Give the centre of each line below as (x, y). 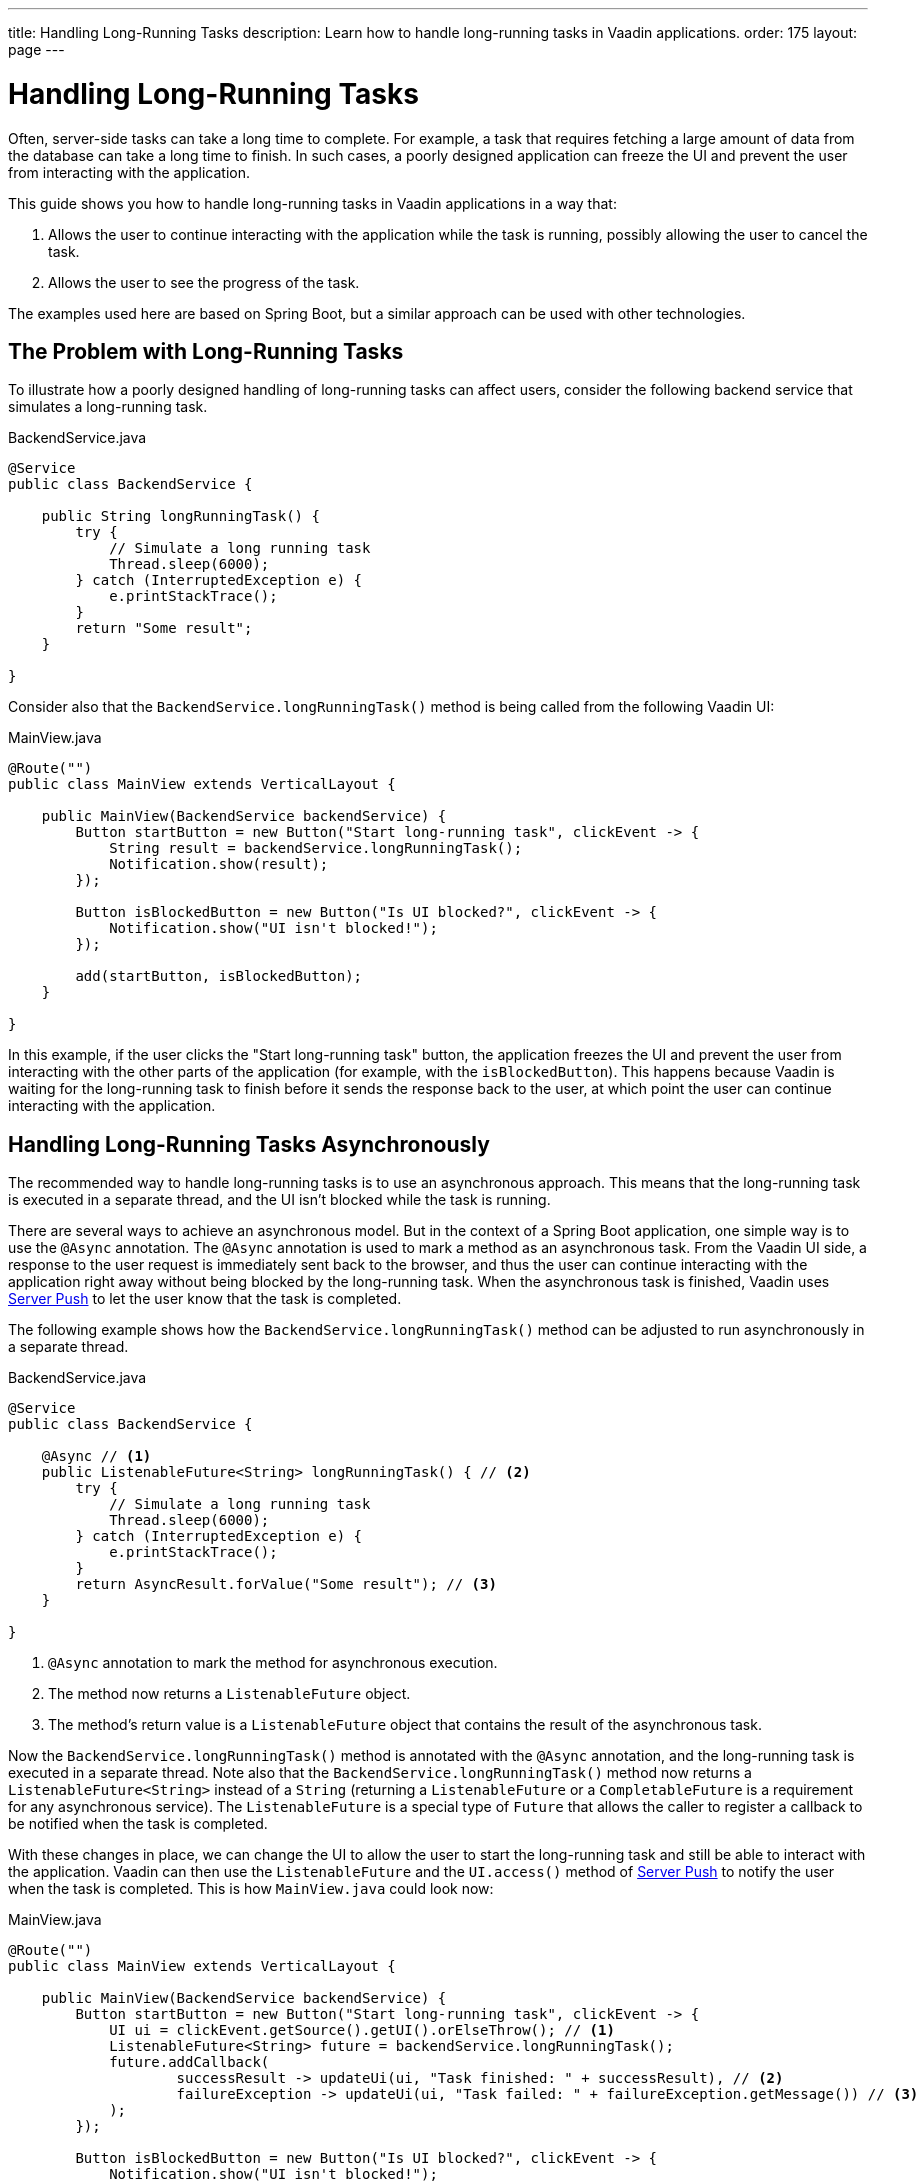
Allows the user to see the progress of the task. (204, 282)
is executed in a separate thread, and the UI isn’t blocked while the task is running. (279, 1200)
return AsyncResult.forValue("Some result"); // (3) (286, 1584)
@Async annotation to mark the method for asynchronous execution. (273, 1663)
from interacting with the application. (129, 172)
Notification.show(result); (219, 864)
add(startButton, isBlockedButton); (219, 976)
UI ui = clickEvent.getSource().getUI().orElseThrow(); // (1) (362, 2030)
